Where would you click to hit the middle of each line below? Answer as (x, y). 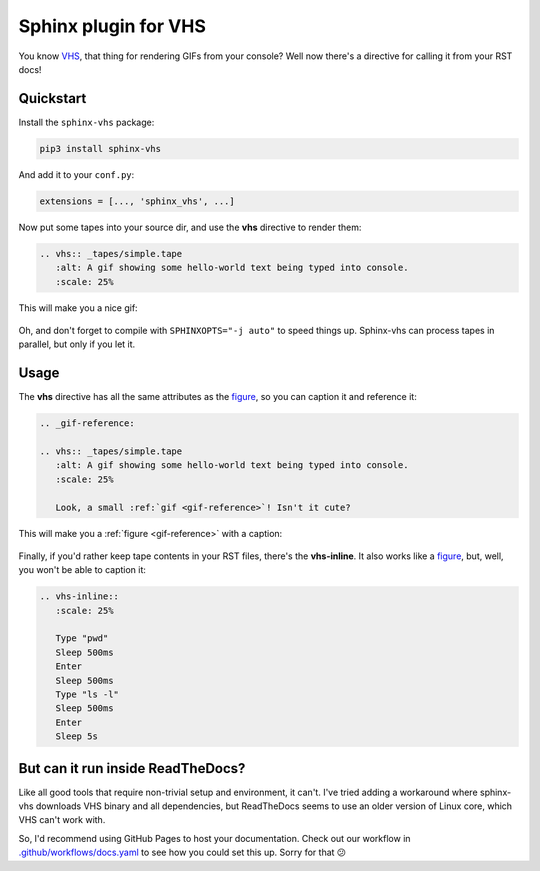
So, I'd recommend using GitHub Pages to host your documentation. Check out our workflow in (214, 838)
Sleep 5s (77, 736)
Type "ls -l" (87, 694)
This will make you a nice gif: (78, 307)
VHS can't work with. (62, 820)
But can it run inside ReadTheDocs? (132, 768)
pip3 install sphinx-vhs (100, 148)
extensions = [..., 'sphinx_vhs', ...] (137, 201)
